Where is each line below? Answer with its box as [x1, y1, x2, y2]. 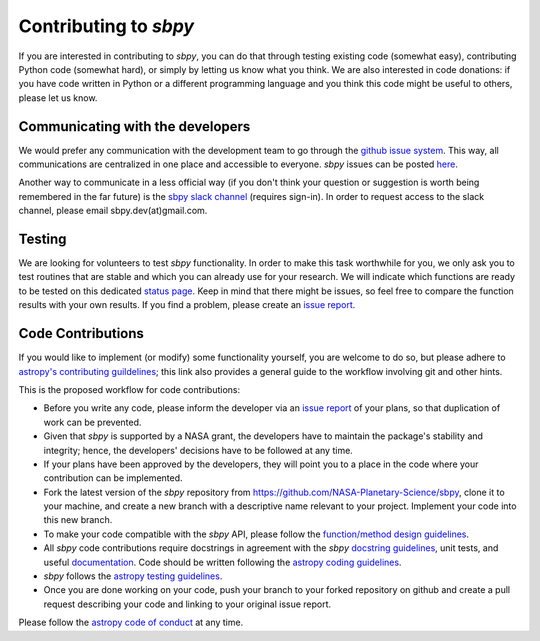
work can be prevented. [43, 416, 142, 428]
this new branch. [43, 514, 113, 526]
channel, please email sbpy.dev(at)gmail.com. [18, 205, 208, 217]
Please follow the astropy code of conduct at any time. [18, 616, 244, 629]
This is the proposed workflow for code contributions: [18, 383, 241, 395]
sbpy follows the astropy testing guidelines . [43, 570, 223, 582]
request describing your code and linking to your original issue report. [43, 598, 332, 610]
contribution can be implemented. [43, 472, 184, 484]
